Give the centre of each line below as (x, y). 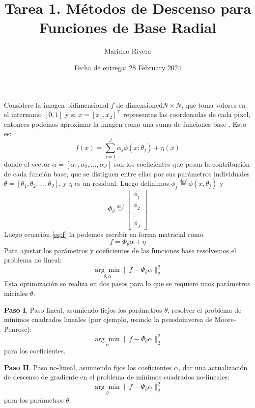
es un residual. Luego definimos (122, 183)
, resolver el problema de (205, 309)
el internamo (23, 114)
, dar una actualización (213, 367)
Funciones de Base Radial (128, 27)
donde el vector (27, 164)
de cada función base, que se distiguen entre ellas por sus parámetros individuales (127, 173)
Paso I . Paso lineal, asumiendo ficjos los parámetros (83, 309)
